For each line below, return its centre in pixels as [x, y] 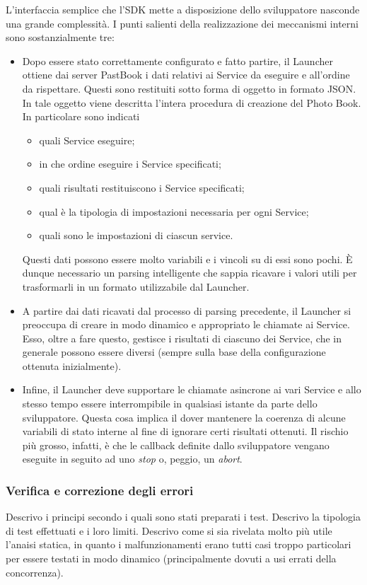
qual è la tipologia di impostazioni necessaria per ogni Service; [174, 211]
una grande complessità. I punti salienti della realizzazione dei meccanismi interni [182, 23]
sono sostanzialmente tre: [60, 37]
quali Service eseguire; [87, 140]
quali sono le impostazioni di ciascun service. [136, 235]
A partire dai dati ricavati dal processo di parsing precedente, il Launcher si [187, 310]
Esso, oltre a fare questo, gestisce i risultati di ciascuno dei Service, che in [182, 338]
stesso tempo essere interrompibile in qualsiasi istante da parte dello [170, 404]
